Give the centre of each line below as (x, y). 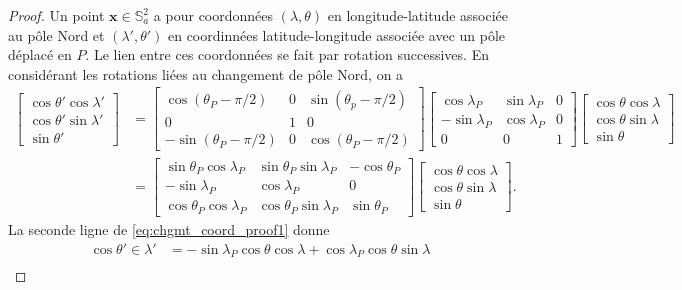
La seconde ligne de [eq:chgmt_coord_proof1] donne (169, 229)
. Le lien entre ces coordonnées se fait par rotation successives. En (287, 54)
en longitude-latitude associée (418, 15)
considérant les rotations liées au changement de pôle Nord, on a (206, 73)
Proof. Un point (56, 15)
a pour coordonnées (213, 15)
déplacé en (40, 54)
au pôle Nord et (56, 34)
